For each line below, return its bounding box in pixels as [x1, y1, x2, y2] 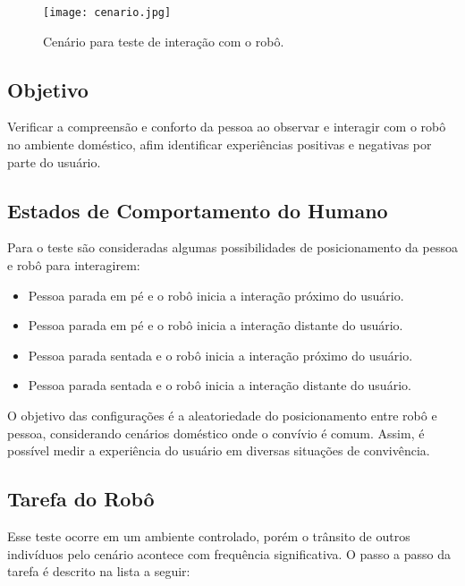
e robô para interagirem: [7, 256, 140, 275]
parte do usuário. [7, 152, 101, 171]
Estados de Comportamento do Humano [7, 196, 388, 224]
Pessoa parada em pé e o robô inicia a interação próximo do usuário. [28, 285, 404, 304]
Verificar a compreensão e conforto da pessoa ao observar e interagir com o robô [7, 117, 446, 136]
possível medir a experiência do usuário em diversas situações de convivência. [7, 441, 430, 460]
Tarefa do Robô [7, 485, 155, 513]
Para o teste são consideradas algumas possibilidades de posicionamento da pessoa [7, 238, 458, 257]
